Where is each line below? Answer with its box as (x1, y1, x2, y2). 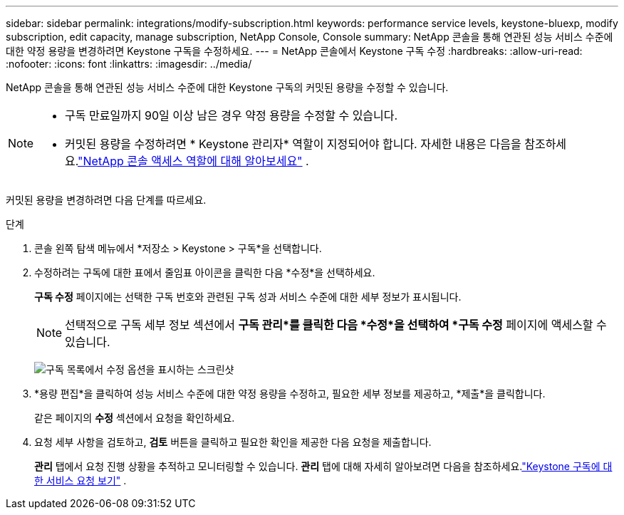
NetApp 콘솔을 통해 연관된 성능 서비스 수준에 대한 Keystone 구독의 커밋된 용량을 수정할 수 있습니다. (6, 81, 449, 93)
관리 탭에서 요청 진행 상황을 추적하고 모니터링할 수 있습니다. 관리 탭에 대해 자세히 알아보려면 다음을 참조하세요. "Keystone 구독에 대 (34, 460, 613, 472)
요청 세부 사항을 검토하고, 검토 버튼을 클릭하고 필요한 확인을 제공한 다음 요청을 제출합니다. (34, 436, 432, 448)
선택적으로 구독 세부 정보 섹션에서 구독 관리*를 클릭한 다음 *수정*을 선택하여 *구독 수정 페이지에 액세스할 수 (65, 318, 607, 332)
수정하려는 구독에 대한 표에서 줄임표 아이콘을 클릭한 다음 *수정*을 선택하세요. (34, 266, 375, 279)
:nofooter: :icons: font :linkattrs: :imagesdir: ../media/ (6, 58, 252, 70)
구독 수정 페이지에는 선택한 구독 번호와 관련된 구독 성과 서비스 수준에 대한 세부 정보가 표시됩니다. (34, 291, 462, 303)
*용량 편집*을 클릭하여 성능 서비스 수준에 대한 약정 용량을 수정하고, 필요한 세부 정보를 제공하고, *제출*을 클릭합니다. (34, 387, 546, 400)
